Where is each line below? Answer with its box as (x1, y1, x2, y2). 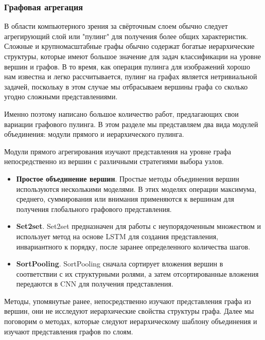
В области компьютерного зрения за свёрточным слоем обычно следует (4, 21, 228, 31)
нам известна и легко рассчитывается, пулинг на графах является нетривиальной (4, 71, 257, 82)
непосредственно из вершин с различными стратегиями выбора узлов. (4, 156, 224, 167)
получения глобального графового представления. (16, 203, 172, 214)
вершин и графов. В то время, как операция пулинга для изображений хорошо (4, 61, 251, 71)
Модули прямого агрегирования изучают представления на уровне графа (4, 146, 232, 156)
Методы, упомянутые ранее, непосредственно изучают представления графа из (4, 295, 251, 306)
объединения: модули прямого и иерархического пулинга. (4, 129, 184, 139)
